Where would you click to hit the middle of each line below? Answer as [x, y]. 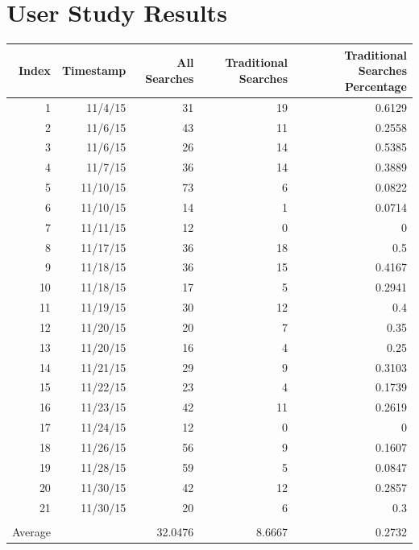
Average [31, 531]
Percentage [375, 86]
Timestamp [94, 70]
